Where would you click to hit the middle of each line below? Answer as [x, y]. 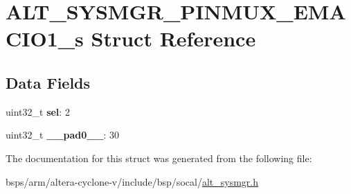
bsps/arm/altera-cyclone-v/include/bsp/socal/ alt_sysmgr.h [132, 181]
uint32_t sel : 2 [38, 111]
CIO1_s [45, 38]
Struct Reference [173, 38]
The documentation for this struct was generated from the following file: [159, 158]
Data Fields [48, 82]
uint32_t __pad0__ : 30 [63, 135]
